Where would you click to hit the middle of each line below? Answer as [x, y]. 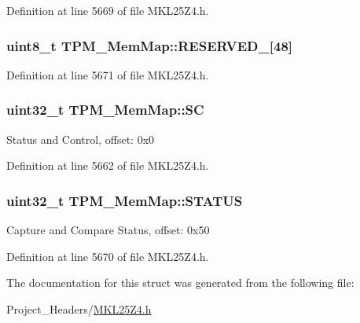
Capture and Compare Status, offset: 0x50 [108, 230]
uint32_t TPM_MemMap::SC [105, 110]
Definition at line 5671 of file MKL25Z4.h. [108, 74]
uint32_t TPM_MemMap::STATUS [125, 200]
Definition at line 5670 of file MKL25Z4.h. [108, 256]
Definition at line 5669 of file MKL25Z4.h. [108, 10]
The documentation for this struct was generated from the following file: [180, 283]
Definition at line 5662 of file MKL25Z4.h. [108, 165]
